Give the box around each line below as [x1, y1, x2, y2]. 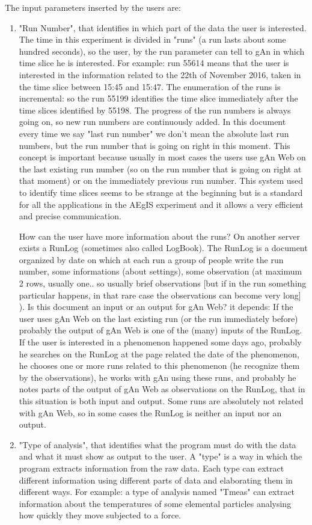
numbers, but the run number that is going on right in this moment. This [19, 139, 290, 151]
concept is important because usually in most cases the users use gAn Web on [19, 151, 306, 163]
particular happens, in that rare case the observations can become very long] [19, 288, 301, 301]
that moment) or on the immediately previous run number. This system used [19, 174, 304, 187]
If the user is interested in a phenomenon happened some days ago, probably [19, 336, 302, 348]
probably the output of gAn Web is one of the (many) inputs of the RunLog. [19, 324, 302, 336]
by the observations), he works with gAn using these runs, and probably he [19, 371, 296, 383]
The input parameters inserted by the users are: [5, 1, 181, 13]
